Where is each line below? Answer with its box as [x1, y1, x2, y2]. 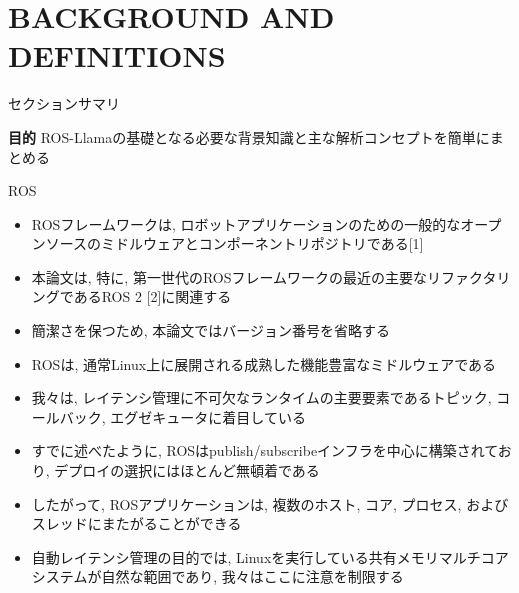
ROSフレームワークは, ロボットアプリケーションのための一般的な [31, 213, 461, 234]
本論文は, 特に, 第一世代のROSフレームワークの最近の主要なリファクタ [31, 266, 497, 287]
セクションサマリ [8, 93, 120, 114]
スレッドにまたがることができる [31, 513, 242, 534]
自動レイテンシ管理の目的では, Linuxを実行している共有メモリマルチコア [31, 546, 509, 567]
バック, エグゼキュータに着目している [59, 406, 306, 427]
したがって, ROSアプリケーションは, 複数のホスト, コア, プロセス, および [31, 493, 509, 514]
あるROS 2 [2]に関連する [73, 286, 232, 307]
